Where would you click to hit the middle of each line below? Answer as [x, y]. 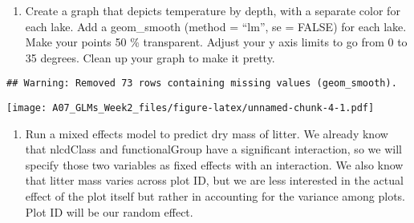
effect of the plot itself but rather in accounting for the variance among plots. [215, 196]
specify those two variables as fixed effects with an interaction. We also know [214, 164]
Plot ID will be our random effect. [109, 211]
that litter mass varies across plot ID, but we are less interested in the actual [214, 180]
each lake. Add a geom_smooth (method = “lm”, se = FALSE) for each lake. [216, 26]
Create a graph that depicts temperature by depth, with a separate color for [213, 10]
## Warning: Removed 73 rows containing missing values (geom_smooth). [202, 84]
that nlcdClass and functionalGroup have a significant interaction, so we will [213, 149]
